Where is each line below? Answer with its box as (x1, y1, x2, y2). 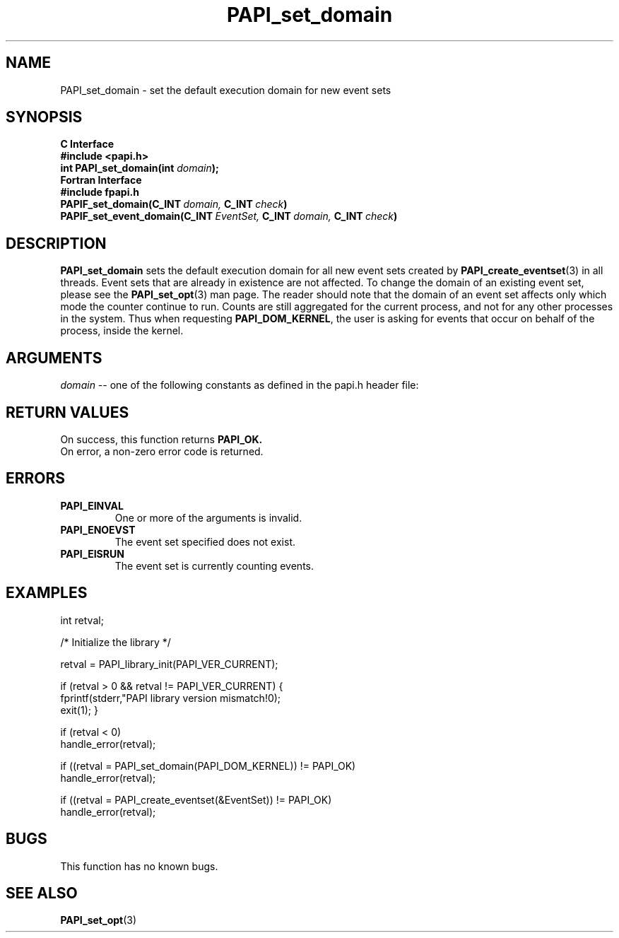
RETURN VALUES (6, 403, 129, 421)
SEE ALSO (6, 884, 78, 902)
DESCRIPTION (6, 234, 107, 252)
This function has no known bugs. (60, 860, 218, 872)
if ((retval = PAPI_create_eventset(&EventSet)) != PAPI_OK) (60, 793, 332, 806)
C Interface (60, 138, 114, 151)
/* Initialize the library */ (60, 635, 171, 648)
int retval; (60, 614, 104, 626)
